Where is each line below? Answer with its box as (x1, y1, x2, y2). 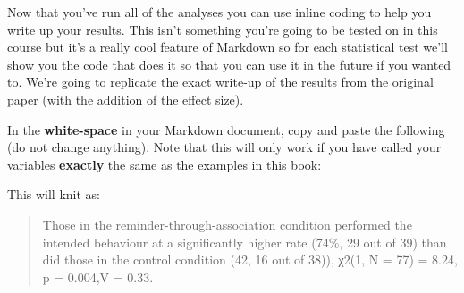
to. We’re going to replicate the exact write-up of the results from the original (7, 72, 434, 91)
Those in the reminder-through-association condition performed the (42, 214, 412, 233)
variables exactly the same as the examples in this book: (7, 155, 322, 173)
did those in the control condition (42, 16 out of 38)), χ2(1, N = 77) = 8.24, (42, 250, 458, 269)
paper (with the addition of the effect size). (7, 89, 244, 108)
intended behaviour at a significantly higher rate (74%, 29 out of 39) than (42, 232, 447, 251)
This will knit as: (7, 185, 100, 204)
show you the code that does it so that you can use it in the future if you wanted (7, 54, 451, 73)
